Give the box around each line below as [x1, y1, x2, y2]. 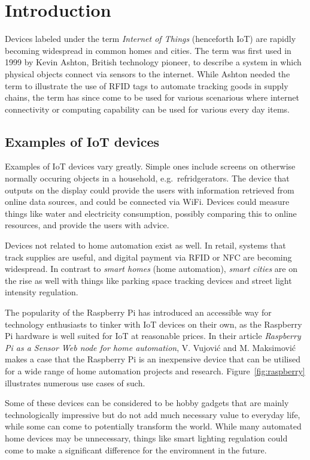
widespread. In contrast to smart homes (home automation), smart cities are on [5, 262, 297, 275]
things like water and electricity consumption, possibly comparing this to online [5, 207, 297, 219]
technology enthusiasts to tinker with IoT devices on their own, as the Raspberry [5, 317, 302, 330]
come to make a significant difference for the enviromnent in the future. [5, 443, 267, 456]
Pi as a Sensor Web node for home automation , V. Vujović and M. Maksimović [5, 341, 296, 353]
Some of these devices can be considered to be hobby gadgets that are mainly [5, 397, 289, 409]
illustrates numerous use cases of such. [5, 376, 145, 389]
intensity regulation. [5, 286, 78, 298]
